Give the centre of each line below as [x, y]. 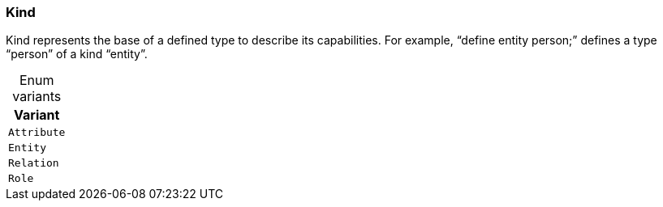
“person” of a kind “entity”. [77, 54]
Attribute [37, 133]
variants [37, 97]
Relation [34, 163]
